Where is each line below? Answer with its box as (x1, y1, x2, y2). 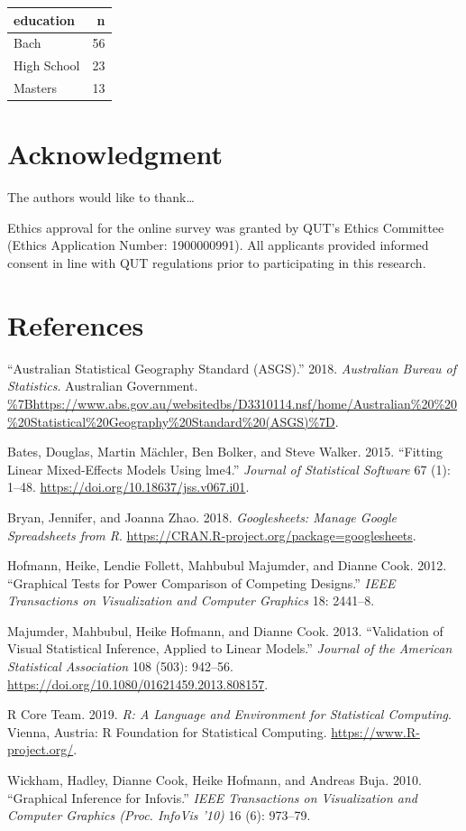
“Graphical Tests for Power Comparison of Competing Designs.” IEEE (7, 573, 396, 592)
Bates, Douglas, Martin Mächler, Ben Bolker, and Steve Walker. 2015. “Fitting (7, 442, 443, 461)
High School (14, 56, 80, 75)
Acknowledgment (7, 135, 223, 172)
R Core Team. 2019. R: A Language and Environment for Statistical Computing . (7, 705, 452, 724)
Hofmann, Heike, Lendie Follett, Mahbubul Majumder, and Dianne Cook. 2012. (7, 556, 447, 575)
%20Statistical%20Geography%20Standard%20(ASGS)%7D (7, 411, 335, 430)
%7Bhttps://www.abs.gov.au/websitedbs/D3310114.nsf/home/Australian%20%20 (7, 393, 458, 412)
